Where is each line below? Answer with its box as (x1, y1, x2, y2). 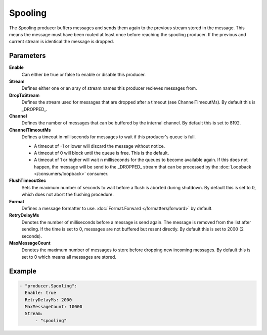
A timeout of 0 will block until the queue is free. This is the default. (34, 150, 169, 156)
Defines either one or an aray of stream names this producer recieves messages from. (21, 85, 197, 91)
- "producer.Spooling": (19, 283, 78, 288)
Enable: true (25, 290, 56, 296)
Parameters (9, 52, 46, 60)
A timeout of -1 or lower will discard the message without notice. (34, 143, 165, 149)
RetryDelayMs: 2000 (25, 297, 72, 302)
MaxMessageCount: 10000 (25, 304, 83, 309)
